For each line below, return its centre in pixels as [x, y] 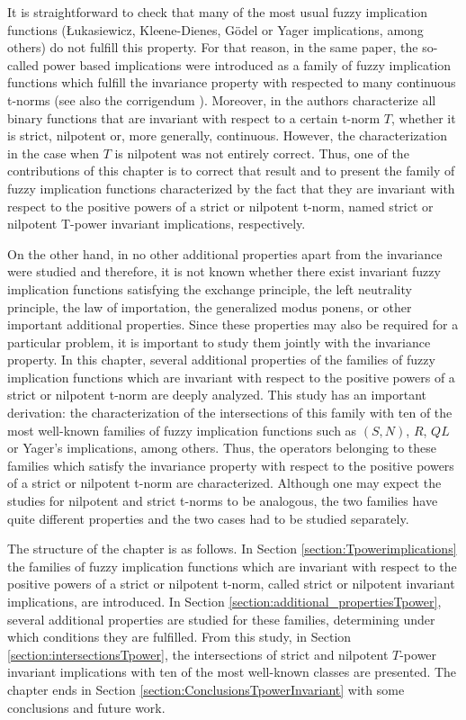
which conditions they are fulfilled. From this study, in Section [179, 637]
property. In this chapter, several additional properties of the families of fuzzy [221, 360]
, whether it [424, 117]
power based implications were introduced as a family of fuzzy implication [247, 64]
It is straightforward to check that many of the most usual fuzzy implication [218, 12]
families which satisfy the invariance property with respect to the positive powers [231, 465]
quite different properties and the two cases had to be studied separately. [208, 518]
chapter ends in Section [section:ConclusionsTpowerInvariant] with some [206, 689]
